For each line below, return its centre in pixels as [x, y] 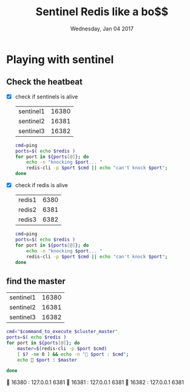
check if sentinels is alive [46, 97]
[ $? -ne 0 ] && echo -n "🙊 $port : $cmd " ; [73, 354]
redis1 [27, 200]
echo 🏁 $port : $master [47, 360]
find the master [36, 281]
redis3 [27, 219]
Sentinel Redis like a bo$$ [102, 12]
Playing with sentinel [60, 59]
